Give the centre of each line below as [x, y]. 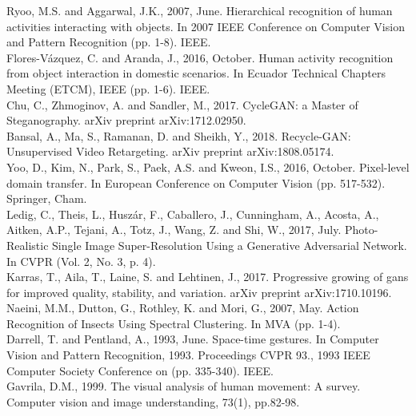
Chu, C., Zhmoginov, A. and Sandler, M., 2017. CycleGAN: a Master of [182, 104]
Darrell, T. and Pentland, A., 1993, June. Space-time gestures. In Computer [193, 339]
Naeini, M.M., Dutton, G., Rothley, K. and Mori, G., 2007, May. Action [183, 308]
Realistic [28, 245]
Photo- [361, 230]
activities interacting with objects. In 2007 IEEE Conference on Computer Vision [206, 26]
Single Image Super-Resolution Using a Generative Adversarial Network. [230, 245]
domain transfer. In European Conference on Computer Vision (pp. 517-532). [196, 182]
